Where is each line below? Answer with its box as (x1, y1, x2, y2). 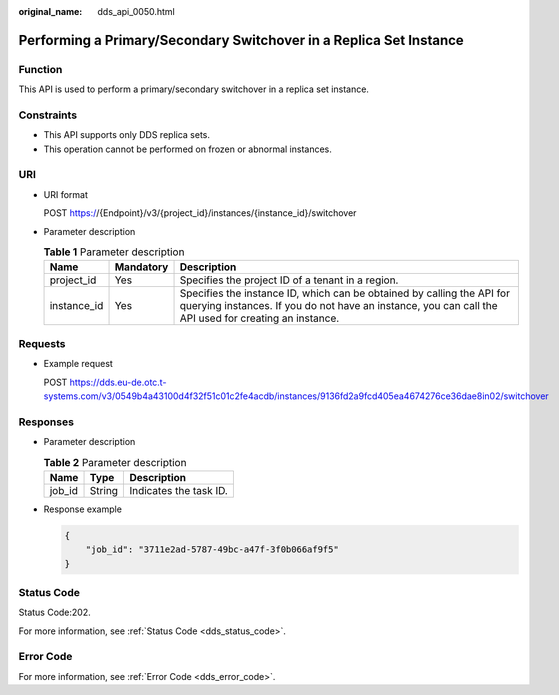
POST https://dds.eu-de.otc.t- (43, 376, 167, 388)
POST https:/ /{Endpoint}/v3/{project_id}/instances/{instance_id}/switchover (43, 207, 357, 219)
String (89, 483, 119, 497)
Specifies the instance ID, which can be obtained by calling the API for (179, 286, 510, 300)
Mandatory (114, 260, 169, 274)
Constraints (18, 108, 78, 122)
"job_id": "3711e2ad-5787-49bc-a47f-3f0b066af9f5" (85, 544, 339, 555)
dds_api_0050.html (97, 6, 175, 17)
